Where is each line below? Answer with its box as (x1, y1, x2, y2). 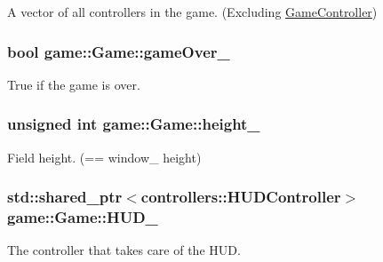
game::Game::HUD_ (7, 206, 158, 228)
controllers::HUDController (140, 186, 341, 208)
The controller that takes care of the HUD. (7, 241, 241, 259)
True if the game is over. (7, 75, 140, 93)
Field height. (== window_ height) (7, 147, 202, 166)
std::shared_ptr (7, 186, 123, 208)
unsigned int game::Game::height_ (7, 113, 260, 135)
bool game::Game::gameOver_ (7, 40, 230, 62)
